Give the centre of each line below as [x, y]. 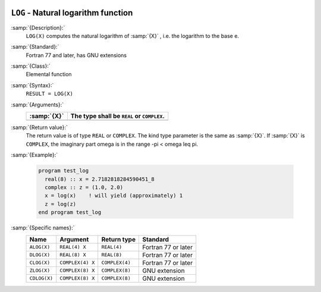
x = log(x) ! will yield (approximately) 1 [114, 196]
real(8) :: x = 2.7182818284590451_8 [100, 179]
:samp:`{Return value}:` [40, 127]
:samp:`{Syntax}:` [32, 85]
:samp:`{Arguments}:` [37, 105]
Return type [119, 239]
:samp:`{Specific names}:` [43, 228]
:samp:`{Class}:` [31, 66]
